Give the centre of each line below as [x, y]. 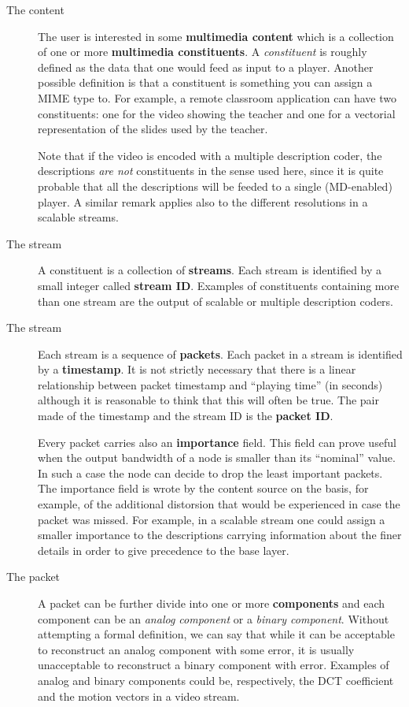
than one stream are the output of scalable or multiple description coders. [216, 301]
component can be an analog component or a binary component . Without [214, 618]
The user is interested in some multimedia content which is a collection [216, 36]
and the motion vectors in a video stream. [139, 696]
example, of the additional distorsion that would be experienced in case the [219, 504]
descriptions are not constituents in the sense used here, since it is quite [211, 171]
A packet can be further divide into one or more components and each [212, 603]
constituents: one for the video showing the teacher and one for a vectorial [217, 113]
